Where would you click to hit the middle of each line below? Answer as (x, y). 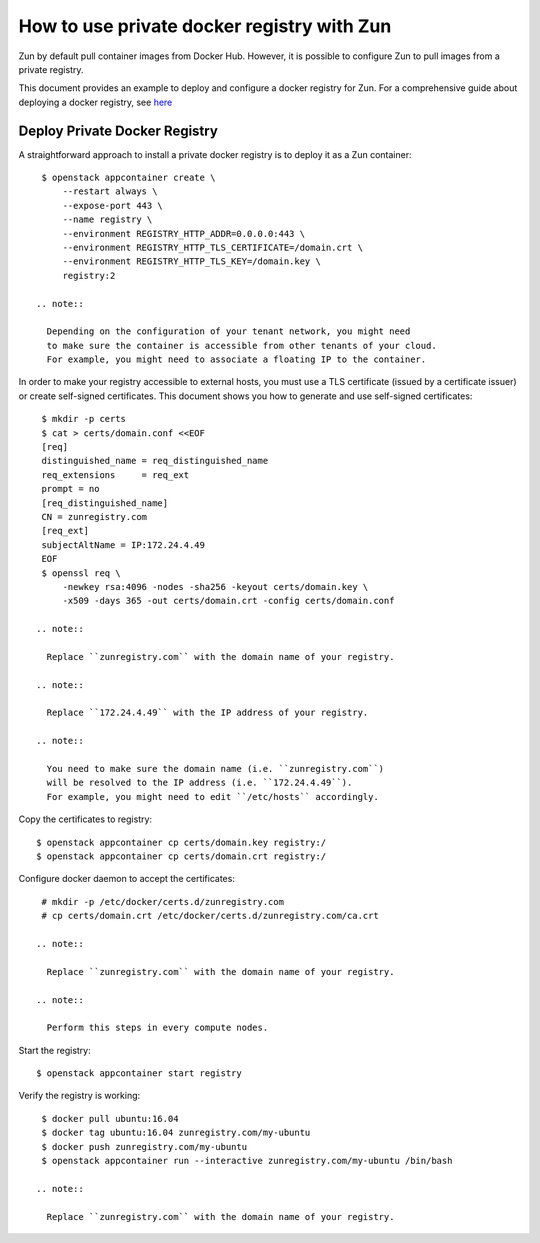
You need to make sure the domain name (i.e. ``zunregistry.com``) (215, 769)
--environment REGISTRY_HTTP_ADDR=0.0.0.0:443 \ (183, 233)
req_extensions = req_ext (115, 474)
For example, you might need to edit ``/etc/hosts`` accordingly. (212, 796)
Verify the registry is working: (79, 1096)
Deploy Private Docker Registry (118, 130)
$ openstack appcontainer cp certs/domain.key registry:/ (181, 842)
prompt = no (70, 489)
